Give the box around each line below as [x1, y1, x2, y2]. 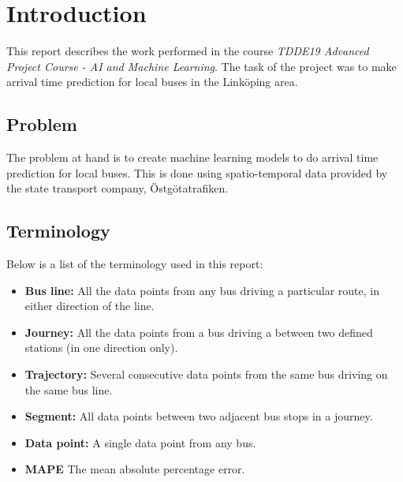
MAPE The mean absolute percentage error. [24, 461, 245, 477]
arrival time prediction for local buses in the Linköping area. [6, 73, 298, 90]
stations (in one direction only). [24, 339, 178, 356]
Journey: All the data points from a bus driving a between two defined [24, 323, 373, 340]
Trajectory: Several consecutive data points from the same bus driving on [24, 366, 388, 383]
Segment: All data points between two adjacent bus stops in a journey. [24, 408, 373, 424]
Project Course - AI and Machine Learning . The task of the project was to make [6, 58, 397, 74]
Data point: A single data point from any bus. [24, 434, 256, 450]
